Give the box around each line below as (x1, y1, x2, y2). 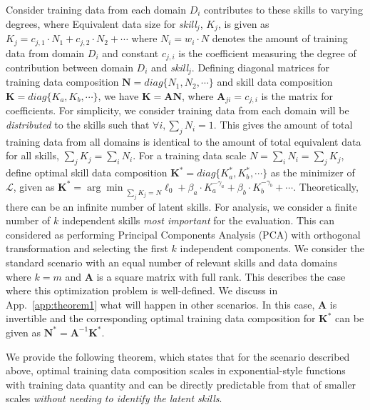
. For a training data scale (133, 148, 247, 163)
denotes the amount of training (212, 31, 348, 46)
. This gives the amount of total (213, 117, 353, 132)
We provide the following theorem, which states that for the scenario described (6, 349, 350, 364)
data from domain (6, 45, 85, 60)
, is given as (217, 16, 269, 31)
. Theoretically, (293, 179, 359, 194)
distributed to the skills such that (6, 117, 150, 132)
